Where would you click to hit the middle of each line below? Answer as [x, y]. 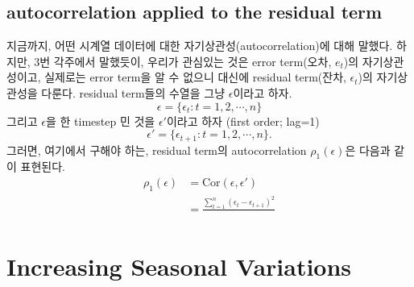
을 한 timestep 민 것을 [101, 121]
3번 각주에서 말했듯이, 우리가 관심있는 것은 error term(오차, [183, 61]
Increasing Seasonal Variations [179, 266]
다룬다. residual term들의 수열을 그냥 [133, 92]
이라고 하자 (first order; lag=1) [243, 121]
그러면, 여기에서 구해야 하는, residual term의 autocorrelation [157, 150]
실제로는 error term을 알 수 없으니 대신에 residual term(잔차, [195, 77]
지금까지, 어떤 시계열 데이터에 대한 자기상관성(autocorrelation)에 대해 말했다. [200, 46]
